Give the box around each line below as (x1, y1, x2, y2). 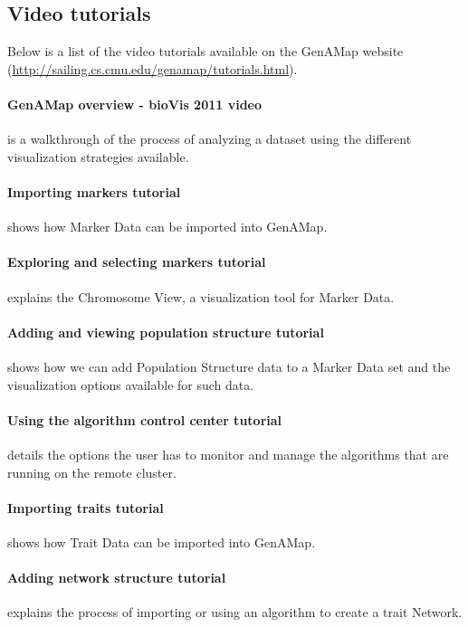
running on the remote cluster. (7, 462, 177, 481)
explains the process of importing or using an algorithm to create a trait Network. (7, 603, 463, 622)
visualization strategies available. (7, 147, 189, 166)
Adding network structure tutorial (7, 568, 226, 587)
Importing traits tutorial (7, 498, 164, 517)
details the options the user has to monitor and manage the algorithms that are (7, 444, 449, 463)
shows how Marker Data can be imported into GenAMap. (7, 217, 328, 236)
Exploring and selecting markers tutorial (7, 252, 266, 271)
